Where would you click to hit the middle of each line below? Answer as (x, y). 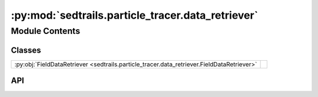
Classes (26, 50)
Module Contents (46, 31)
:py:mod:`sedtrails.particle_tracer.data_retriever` (135, 15)
